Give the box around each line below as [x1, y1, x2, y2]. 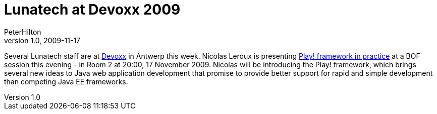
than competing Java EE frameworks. [4, 77, 128, 86]
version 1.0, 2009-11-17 [4, 36, 81, 45]
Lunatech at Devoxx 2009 [4, 1, 181, 18]
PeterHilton [4, 27, 41, 36]
